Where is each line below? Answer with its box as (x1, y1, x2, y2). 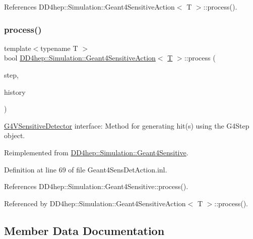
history (4, 86, 26, 97)
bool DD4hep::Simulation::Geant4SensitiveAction (4, 52, 156, 63)
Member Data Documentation (4, 222, 165, 238)
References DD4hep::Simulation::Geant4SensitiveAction (4, 2, 175, 12)
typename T (40, 42, 78, 53)
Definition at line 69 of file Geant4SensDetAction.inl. (4, 164, 167, 174)
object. (4, 130, 25, 141)
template (4, 42, 31, 53)
